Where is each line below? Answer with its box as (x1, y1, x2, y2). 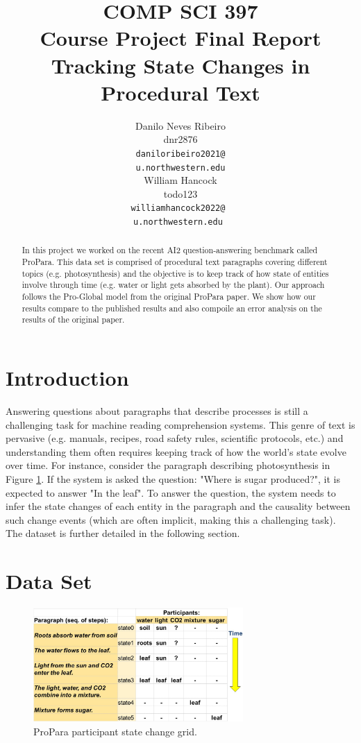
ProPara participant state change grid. (33, 724, 197, 738)
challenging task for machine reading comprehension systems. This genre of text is (6, 417, 355, 432)
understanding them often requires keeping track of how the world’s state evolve (6, 444, 346, 459)
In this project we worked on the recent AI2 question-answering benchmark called (22, 244, 318, 256)
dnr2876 (163, 132, 198, 146)
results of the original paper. (22, 314, 125, 325)
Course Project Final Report (40, 24, 321, 52)
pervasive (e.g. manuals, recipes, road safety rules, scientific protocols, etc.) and (6, 431, 344, 445)
